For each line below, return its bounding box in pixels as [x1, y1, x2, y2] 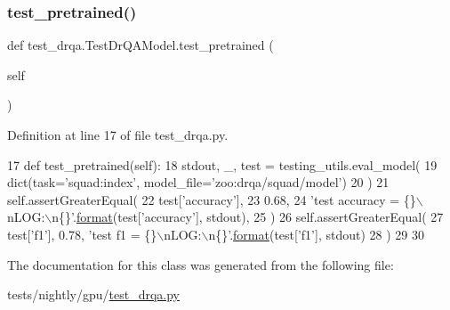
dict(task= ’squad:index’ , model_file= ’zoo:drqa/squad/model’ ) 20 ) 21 [7, 173, 390, 192]
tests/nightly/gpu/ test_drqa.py [7, 285, 180, 304]
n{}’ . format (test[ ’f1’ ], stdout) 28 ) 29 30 [208, 224, 424, 243]
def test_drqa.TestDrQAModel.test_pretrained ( [7, 36, 274, 54]
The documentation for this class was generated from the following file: [7, 255, 394, 273]
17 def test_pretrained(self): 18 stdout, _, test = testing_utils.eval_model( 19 [7, 155, 438, 174]
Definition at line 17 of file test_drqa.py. [7, 126, 229, 143]
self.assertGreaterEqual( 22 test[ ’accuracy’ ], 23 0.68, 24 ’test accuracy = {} [7, 190, 416, 208]
